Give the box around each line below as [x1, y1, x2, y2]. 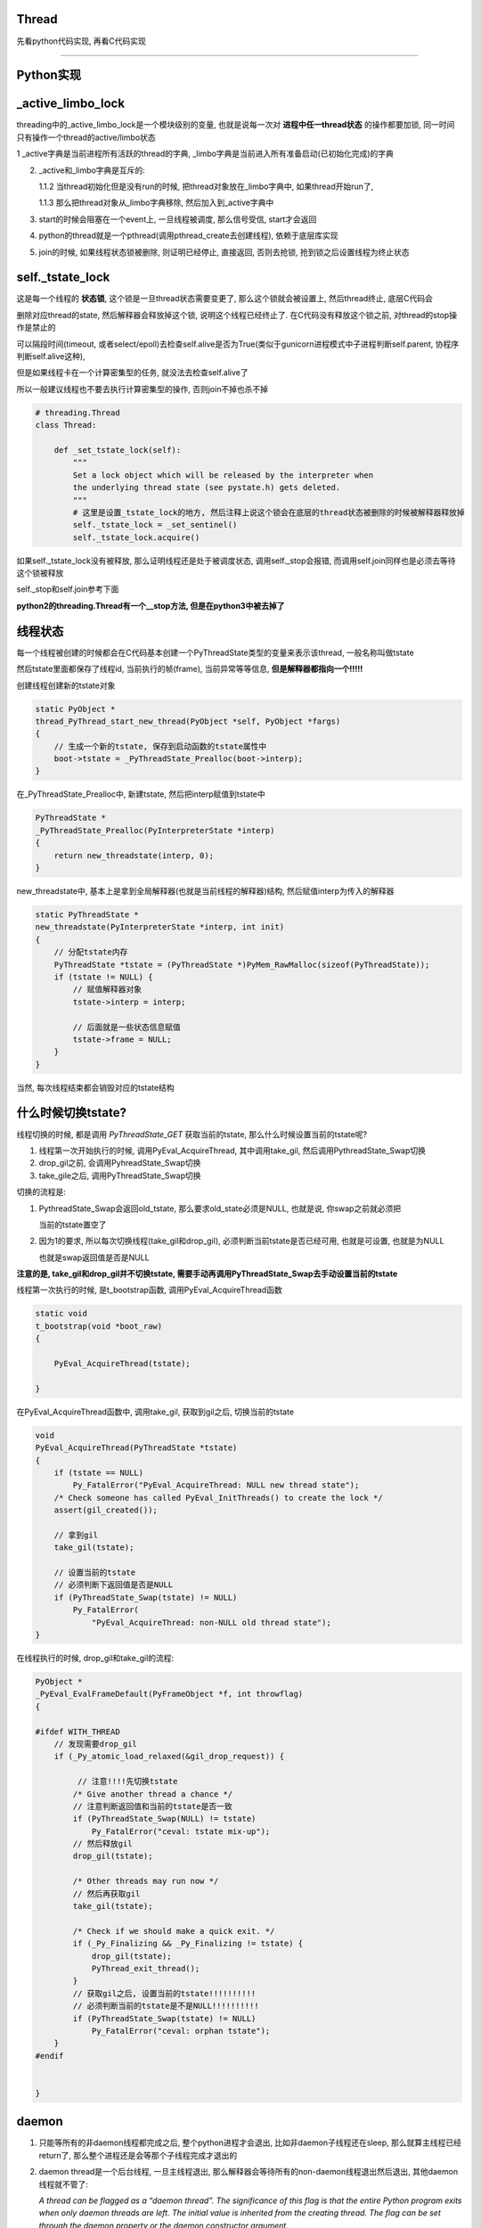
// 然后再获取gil [72, 1888, 141, 1898]
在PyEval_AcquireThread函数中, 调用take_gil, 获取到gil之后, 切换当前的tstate [16, 1406, 294, 1417]
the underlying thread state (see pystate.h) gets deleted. [72, 482, 341, 493]
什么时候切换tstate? [16, 1105, 127, 1120]
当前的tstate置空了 [38, 1219, 107, 1230]
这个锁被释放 [16, 568, 64, 578]
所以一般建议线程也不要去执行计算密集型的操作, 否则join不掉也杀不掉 [16, 383, 269, 394]
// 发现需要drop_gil [53, 1739, 138, 1749]
